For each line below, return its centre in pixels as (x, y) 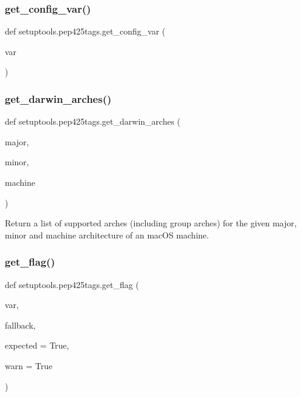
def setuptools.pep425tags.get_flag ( (72, 284)
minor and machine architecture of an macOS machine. (107, 235)
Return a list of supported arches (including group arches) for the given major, (151, 223)
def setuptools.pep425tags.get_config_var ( (85, 31)
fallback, (20, 325)
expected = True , (37, 345)
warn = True (29, 365)
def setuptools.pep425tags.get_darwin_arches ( (93, 121)
